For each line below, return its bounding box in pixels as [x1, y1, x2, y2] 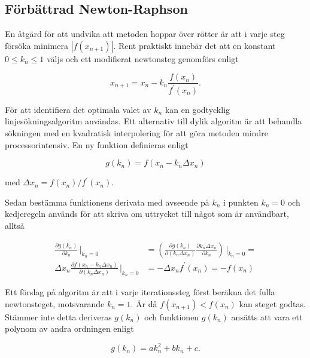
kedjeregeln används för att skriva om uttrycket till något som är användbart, [5, 207, 289, 220]
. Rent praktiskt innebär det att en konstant [113, 39, 276, 51]
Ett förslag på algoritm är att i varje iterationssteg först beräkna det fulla [5, 286, 275, 298]
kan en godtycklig [165, 103, 230, 115]
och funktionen [144, 310, 199, 323]
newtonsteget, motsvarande [5, 297, 105, 310]
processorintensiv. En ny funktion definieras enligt [5, 138, 189, 151]
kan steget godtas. [239, 297, 306, 310]
